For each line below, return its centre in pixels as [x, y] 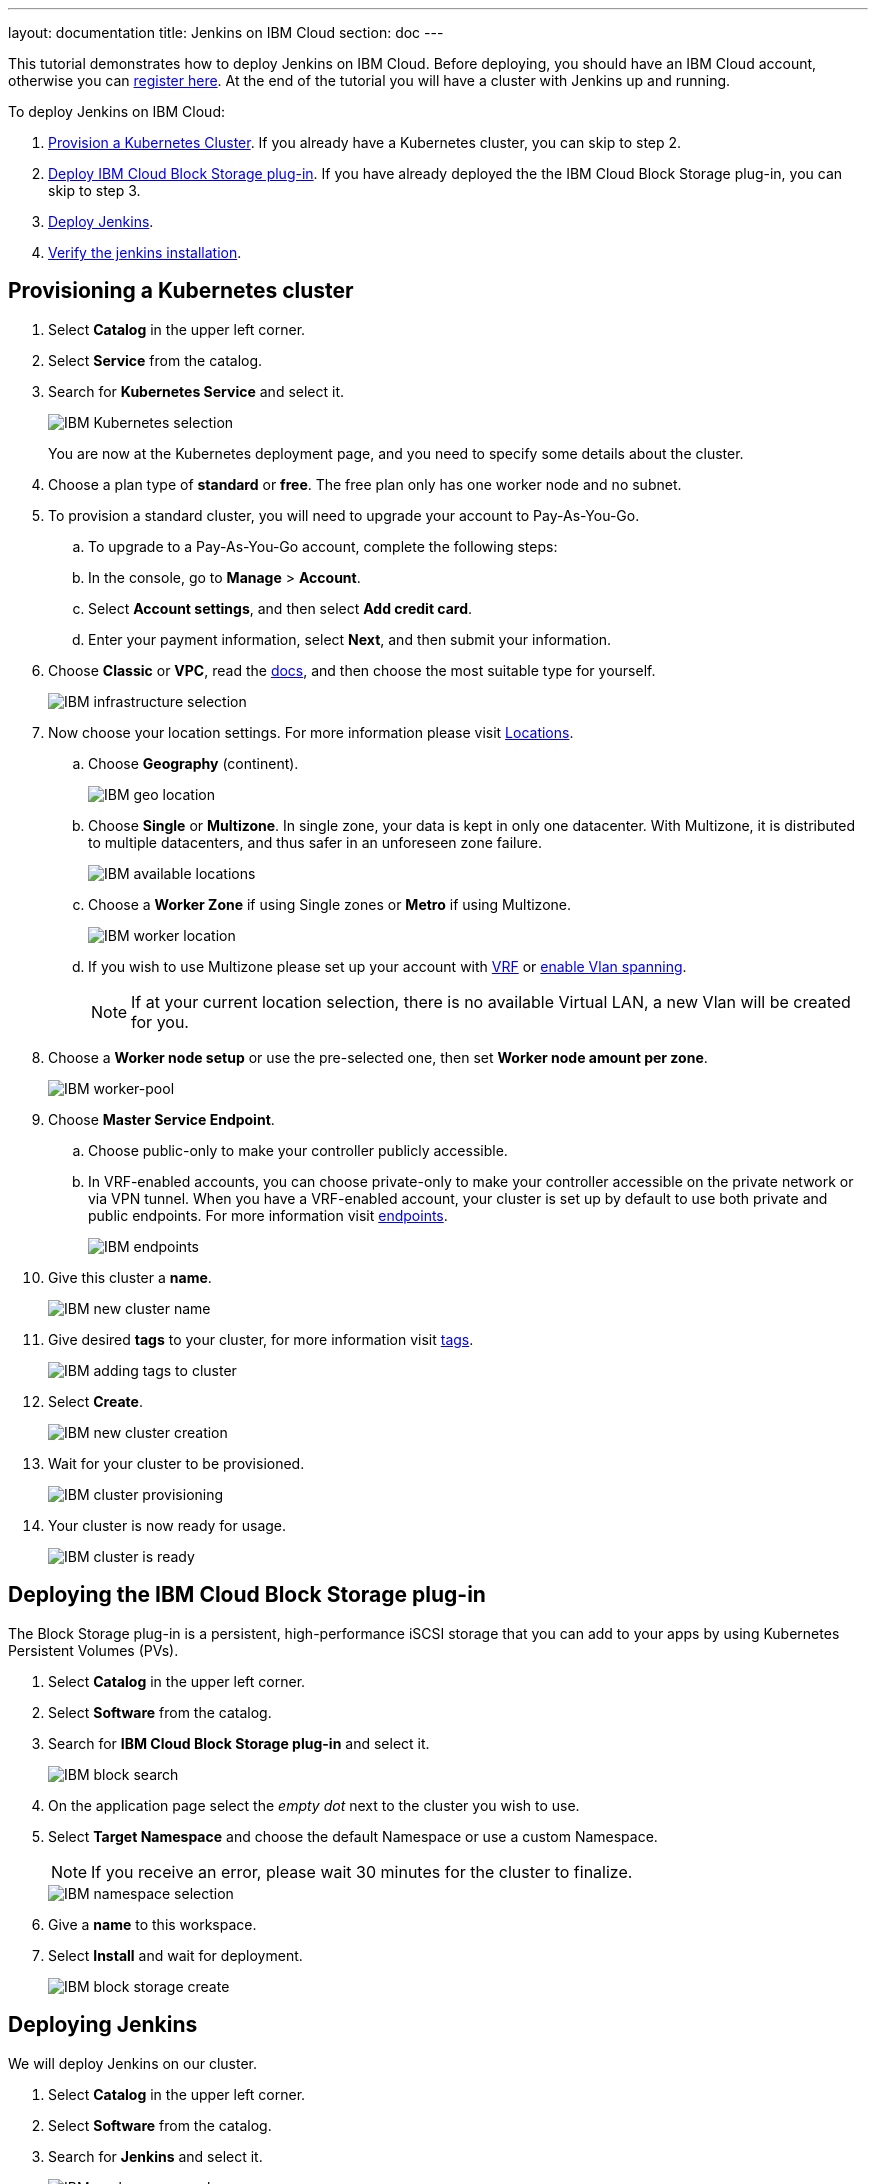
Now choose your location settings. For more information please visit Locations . [311, 732]
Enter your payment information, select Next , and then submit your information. [350, 639]
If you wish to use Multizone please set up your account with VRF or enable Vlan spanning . [387, 966]
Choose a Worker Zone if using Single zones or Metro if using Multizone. [329, 904]
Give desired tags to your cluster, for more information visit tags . [261, 1339]
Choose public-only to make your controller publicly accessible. [298, 1150]
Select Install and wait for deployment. [175, 1955]
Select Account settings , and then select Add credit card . [280, 608]
